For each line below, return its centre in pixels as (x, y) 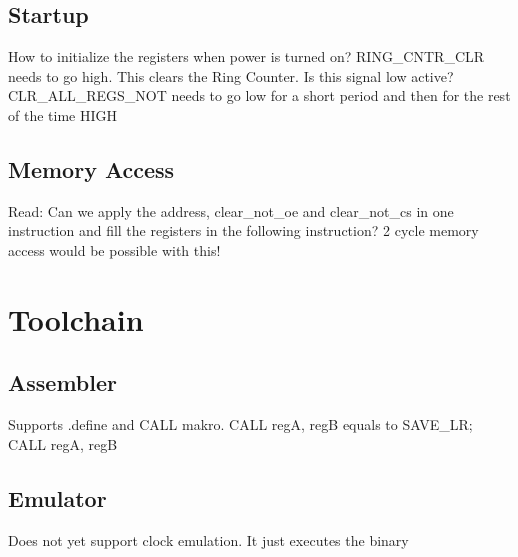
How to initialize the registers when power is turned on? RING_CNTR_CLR (246, 56)
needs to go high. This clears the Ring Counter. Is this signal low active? (231, 75)
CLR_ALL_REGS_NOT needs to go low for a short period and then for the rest (259, 95)
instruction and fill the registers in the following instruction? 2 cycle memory (243, 230)
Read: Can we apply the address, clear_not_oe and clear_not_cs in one (231, 210)
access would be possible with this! (114, 249)
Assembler (62, 382)
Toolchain (76, 318)
